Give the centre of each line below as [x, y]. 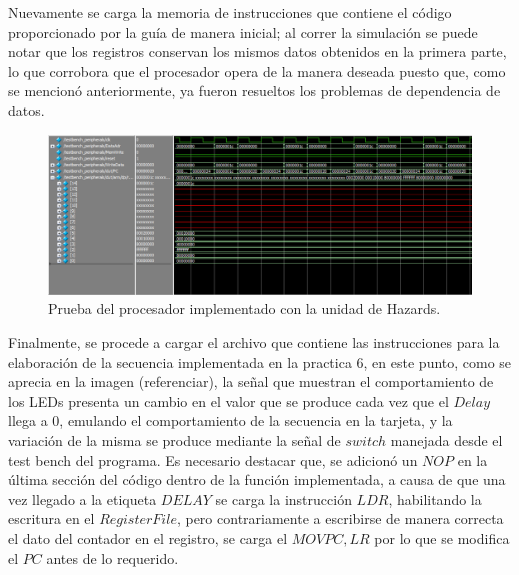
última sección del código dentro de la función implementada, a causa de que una [257, 479]
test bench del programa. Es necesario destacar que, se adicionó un [213, 459]
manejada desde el [446, 439]
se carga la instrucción [283, 498]
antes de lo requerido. [112, 557]
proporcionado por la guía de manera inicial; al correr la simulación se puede [243, 31]
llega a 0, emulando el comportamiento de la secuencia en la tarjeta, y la [230, 420]
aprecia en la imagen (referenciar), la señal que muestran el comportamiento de [251, 381]
